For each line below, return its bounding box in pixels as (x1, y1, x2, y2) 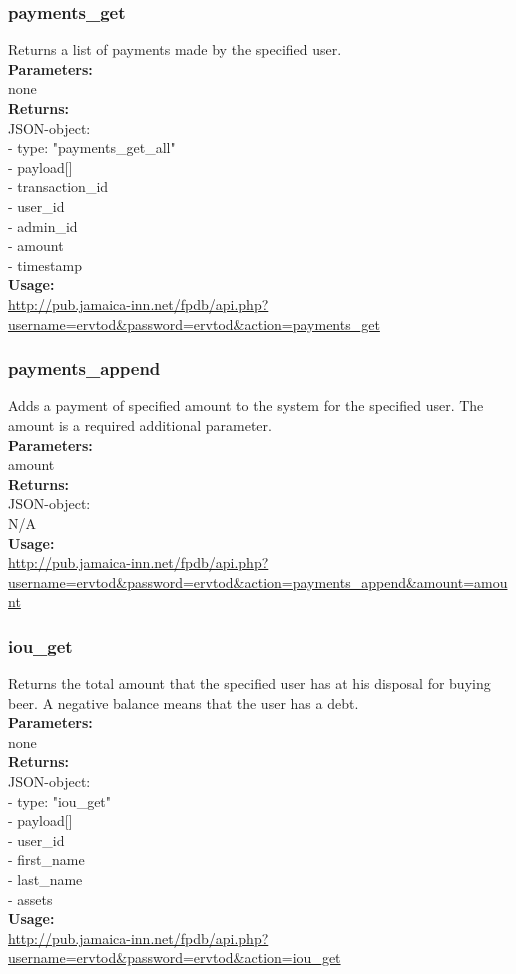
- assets (8, 888, 53, 909)
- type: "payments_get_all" (8, 137, 176, 158)
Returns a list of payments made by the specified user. (8, 39, 342, 60)
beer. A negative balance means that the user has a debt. (8, 692, 359, 713)
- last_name (8, 869, 83, 890)
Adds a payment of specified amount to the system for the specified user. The (8, 395, 484, 416)
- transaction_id (8, 176, 109, 197)
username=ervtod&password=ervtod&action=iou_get (8, 947, 341, 968)
